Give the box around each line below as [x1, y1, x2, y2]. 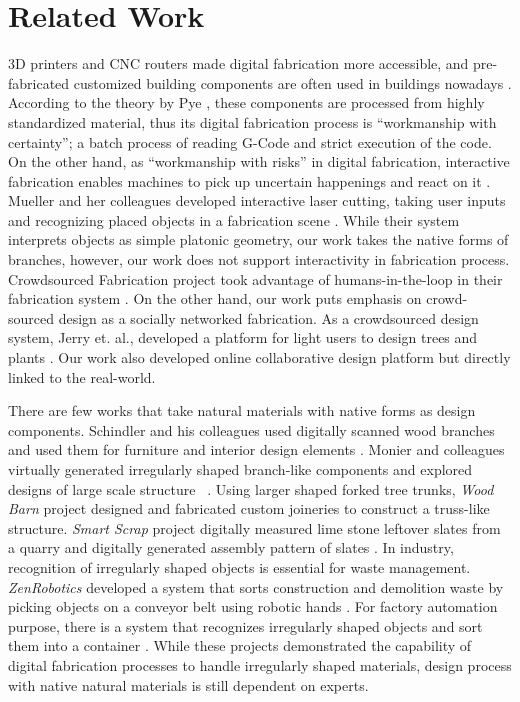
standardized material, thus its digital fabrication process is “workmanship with [8, 111, 497, 132]
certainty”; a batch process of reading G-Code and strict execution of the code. [8, 131, 492, 152]
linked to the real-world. [8, 366, 156, 387]
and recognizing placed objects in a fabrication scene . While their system [8, 209, 460, 230]
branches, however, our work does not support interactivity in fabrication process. [8, 249, 510, 270]
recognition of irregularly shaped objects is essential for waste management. [8, 556, 471, 577]
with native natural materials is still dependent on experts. [8, 674, 369, 695]
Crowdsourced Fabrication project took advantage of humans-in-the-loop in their [8, 268, 503, 289]
